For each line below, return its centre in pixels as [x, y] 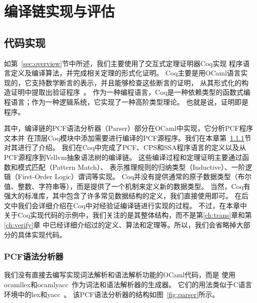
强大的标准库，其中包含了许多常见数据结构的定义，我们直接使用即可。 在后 [126, 196]
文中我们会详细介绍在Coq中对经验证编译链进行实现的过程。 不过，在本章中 [126, 205]
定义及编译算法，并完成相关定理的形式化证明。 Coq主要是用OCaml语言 [126, 73]
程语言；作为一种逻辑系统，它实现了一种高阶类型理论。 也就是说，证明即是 [126, 101]
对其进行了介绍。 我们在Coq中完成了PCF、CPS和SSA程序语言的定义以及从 [125, 147]
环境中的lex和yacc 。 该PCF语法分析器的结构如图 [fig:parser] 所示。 [112, 294]
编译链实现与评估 [60, 11]
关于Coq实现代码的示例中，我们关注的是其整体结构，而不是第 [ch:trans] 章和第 [128, 215]
